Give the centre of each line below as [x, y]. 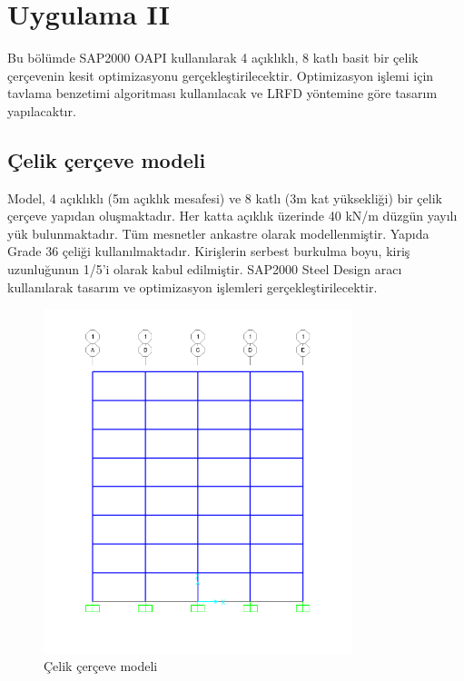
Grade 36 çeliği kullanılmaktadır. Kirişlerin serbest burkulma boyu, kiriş [209, 251]
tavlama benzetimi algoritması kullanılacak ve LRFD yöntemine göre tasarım [222, 93]
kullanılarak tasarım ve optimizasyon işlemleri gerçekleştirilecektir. [193, 286]
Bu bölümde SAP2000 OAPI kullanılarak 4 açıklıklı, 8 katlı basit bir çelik [213, 58]
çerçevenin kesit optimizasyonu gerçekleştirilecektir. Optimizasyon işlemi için [221, 75]
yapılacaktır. [42, 110]
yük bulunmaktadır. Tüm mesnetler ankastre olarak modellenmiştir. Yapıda [218, 233]
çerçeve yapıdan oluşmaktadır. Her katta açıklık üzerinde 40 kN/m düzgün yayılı [232, 216]
